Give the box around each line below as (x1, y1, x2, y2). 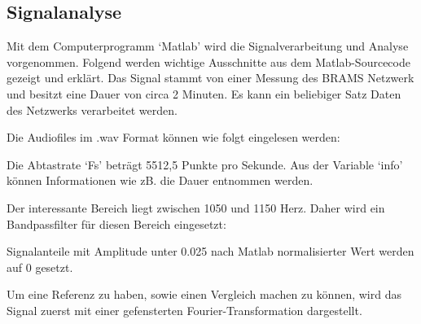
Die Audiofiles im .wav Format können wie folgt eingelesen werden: (7, 129, 340, 146)
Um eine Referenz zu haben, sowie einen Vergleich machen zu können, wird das (7, 286, 401, 303)
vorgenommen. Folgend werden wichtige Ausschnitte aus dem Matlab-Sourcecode (7, 53, 410, 70)
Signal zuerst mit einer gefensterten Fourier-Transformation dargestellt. (7, 301, 362, 318)
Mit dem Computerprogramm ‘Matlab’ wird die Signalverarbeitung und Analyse (7, 37, 409, 55)
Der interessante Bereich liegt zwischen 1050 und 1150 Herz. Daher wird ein (7, 199, 385, 216)
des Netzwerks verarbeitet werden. (7, 101, 178, 118)
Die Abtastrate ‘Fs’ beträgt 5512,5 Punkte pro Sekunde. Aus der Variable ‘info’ (7, 155, 403, 173)
